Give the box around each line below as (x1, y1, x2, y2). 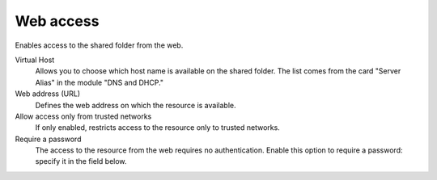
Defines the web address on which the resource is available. (35, 100, 236, 110)
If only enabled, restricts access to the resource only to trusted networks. (35, 123, 281, 132)
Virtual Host (15, 55, 55, 65)
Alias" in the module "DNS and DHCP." (35, 77, 164, 87)
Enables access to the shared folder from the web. (15, 40, 184, 50)
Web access (15, 12, 100, 30)
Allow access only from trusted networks (15, 111, 152, 121)
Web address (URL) (15, 89, 81, 98)
